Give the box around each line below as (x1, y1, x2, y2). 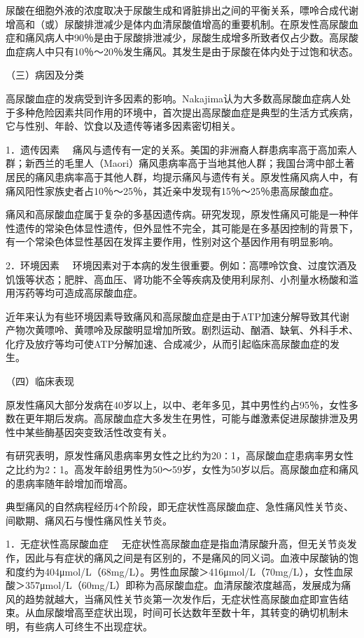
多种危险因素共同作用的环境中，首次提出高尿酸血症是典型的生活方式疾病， (15, 104, 358, 119)
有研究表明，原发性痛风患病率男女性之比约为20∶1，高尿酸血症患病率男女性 (6, 448, 353, 463)
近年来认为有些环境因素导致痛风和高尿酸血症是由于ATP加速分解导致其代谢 (6, 308, 349, 323)
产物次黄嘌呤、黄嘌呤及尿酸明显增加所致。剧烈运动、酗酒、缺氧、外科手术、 (6, 323, 358, 337)
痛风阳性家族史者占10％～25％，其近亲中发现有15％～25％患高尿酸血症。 (6, 183, 339, 198)
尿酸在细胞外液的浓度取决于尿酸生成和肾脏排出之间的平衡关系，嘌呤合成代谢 (6, 3, 358, 17)
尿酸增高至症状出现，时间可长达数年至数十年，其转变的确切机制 (44, 605, 339, 620)
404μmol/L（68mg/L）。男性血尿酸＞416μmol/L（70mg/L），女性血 (44, 564, 344, 578)
